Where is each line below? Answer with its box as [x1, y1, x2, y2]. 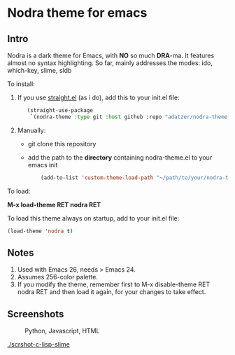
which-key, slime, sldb [7, 67, 72, 74]
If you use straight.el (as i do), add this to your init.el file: [17, 93, 180, 102]
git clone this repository [27, 139, 97, 148]
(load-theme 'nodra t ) [7, 228, 73, 235]
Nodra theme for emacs [7, 5, 148, 21]
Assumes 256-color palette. [17, 273, 98, 281]
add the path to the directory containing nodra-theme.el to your [27, 153, 213, 162]
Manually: [17, 126, 46, 134]
